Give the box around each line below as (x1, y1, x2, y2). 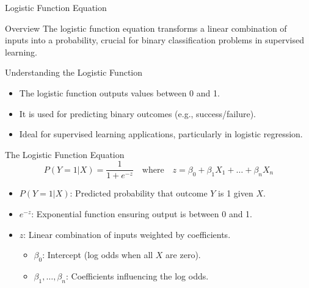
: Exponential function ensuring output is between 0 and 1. (31, 207, 253, 220)
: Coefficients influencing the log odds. (66, 269, 209, 282)
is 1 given (218, 187, 253, 200)
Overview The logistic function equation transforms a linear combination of (5, 21, 287, 34)
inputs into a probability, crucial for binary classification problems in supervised (5, 34, 304, 46)
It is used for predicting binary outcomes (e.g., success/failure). (19, 107, 256, 120)
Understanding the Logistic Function (5, 66, 143, 79)
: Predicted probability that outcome (70, 187, 208, 200)
